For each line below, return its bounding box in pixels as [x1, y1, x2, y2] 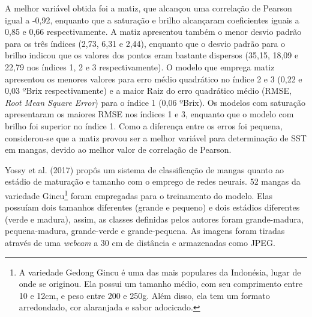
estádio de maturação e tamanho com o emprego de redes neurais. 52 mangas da [5, 175, 301, 188]
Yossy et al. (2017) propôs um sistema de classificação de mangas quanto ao [5, 163, 284, 176]
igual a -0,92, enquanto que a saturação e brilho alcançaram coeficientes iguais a [5, 13, 299, 26]
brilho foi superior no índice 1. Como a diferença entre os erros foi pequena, [5, 119, 283, 132]
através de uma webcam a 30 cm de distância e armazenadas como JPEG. [5, 236, 275, 248]
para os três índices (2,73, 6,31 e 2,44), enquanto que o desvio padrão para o [5, 37, 286, 49]
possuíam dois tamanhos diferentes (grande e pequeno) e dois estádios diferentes [5, 201, 300, 214]
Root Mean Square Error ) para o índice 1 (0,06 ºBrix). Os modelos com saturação [5, 96, 305, 108]
